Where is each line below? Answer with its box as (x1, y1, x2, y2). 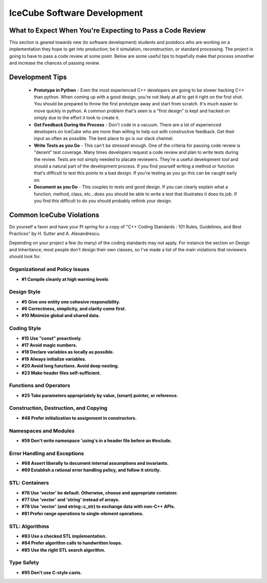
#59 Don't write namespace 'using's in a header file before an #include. (21, 438, 172, 444)
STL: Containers (9, 480, 49, 487)
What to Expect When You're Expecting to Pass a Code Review (9, 26, 206, 35)
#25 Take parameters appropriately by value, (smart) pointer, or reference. (21, 392, 178, 398)
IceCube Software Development (9, 7, 143, 18)
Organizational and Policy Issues (9, 266, 89, 273)
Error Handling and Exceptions (9, 450, 84, 457)
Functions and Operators (9, 382, 70, 389)
